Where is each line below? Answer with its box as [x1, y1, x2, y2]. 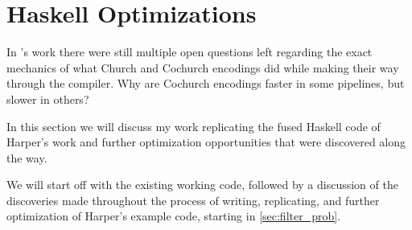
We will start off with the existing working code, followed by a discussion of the [6, 176, 398, 193]
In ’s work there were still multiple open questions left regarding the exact [6, 43, 373, 60]
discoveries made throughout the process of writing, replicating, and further [6, 191, 380, 208]
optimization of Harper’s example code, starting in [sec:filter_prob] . [6, 207, 341, 224]
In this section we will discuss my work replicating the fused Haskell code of [6, 117, 381, 134]
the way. [6, 149, 47, 166]
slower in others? [6, 90, 89, 107]
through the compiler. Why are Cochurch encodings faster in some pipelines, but [6, 75, 405, 92]
